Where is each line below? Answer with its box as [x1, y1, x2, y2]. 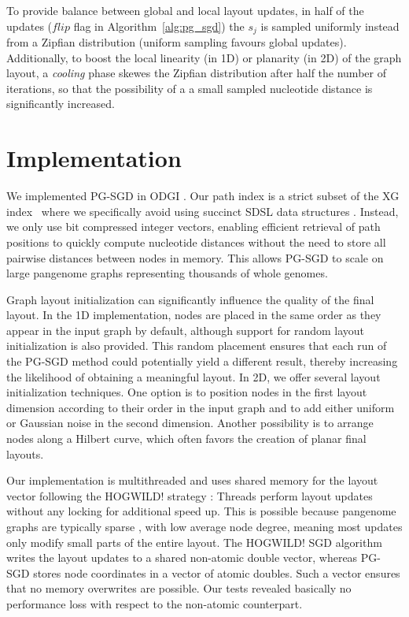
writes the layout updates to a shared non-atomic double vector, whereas [6, 549, 358, 566]
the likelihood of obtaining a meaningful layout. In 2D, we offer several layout [6, 368, 381, 385]
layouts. [6, 445, 44, 462]
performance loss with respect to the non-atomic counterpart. [6, 595, 303, 611]
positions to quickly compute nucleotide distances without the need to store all [6, 233, 386, 250]
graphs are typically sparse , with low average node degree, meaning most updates [6, 519, 403, 535]
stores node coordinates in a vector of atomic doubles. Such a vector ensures [33, 564, 400, 581]
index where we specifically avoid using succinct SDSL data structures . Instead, [6, 203, 399, 219]
